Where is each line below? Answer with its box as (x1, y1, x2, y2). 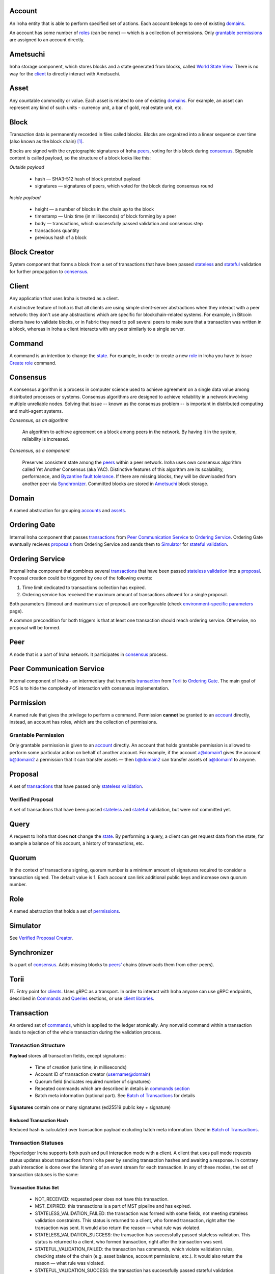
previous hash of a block (35, 234, 87, 241)
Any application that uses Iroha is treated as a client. (9, 295, 119, 301)
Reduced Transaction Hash (9, 1117, 68, 1123)
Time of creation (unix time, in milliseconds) (35, 1064, 127, 1070)
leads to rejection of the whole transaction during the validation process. (9, 1029, 162, 1036)
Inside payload (9, 194, 41, 201)
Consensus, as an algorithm (9, 417, 69, 423)
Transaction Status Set (9, 1184, 59, 1190)
